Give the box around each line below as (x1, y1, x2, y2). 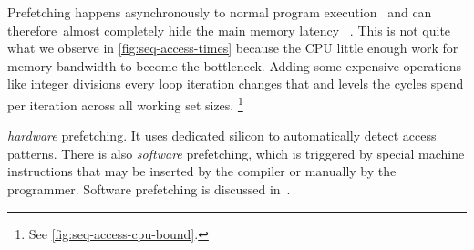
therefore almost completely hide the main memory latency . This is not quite (7, 20, 451, 39)
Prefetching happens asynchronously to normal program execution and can (7, 3, 432, 21)
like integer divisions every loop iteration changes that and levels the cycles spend (7, 74, 464, 93)
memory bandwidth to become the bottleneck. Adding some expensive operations (7, 56, 462, 75)
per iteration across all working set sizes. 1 (7, 92, 243, 114)
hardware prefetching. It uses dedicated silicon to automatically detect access (7, 126, 437, 145)
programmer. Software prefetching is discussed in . (7, 180, 291, 198)
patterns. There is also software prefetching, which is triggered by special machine (7, 143, 465, 162)
